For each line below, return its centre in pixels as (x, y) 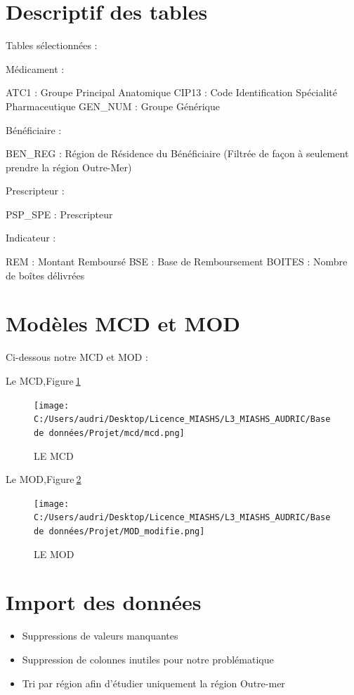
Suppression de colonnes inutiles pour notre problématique (148, 659)
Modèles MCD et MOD (123, 323)
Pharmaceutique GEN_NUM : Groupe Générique (113, 106)
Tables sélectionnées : (52, 45)
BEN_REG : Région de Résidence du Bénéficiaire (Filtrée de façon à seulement (177, 153)
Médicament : (35, 68)
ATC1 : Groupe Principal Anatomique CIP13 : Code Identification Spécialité (171, 92)
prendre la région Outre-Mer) (69, 167)
